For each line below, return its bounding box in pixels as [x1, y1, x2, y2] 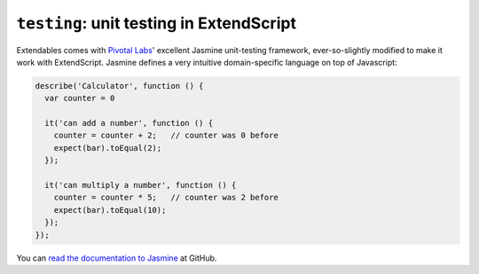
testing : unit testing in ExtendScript [16, 13, 297, 33]
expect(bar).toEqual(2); [53, 143, 162, 153]
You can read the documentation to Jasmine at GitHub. [16, 253, 217, 263]
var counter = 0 [44, 93, 115, 104]
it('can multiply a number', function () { [44, 180, 237, 191]
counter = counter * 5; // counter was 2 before [53, 192, 279, 203]
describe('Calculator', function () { [35, 81, 204, 90]
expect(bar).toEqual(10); [53, 205, 167, 215]
